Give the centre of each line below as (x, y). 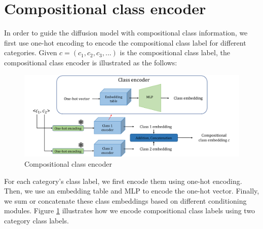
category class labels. (36, 220)
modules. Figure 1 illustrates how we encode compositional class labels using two (130, 211)
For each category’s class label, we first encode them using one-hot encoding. (123, 181)
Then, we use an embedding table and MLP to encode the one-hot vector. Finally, (132, 191)
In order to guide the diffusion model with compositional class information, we (126, 33)
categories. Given (31, 52)
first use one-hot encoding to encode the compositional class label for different (125, 42)
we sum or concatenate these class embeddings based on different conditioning (125, 200)
